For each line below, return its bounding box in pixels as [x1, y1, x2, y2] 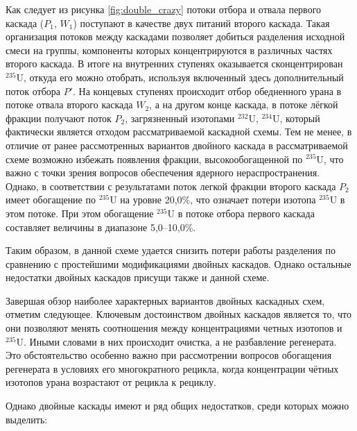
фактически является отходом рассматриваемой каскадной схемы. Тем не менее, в [6, 124, 352, 139]
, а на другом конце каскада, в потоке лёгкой [149, 97, 338, 112]
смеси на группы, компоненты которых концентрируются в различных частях [6, 42, 333, 57]
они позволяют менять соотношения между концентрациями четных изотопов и [6, 321, 342, 335]
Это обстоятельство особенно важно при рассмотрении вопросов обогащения [6, 348, 332, 362]
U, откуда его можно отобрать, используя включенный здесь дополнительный [16, 69, 344, 84]
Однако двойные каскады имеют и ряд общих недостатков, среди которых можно [6, 398, 349, 413]
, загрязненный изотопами [125, 110, 235, 125]
